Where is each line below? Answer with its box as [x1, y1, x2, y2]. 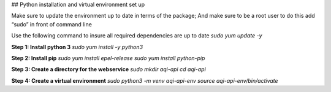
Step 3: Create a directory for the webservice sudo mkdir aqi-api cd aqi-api [11, 66, 207, 73]
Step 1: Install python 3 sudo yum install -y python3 [11, 43, 143, 50]
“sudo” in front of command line [11, 20, 92, 28]
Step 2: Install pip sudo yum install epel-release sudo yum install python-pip [11, 54, 205, 61]
